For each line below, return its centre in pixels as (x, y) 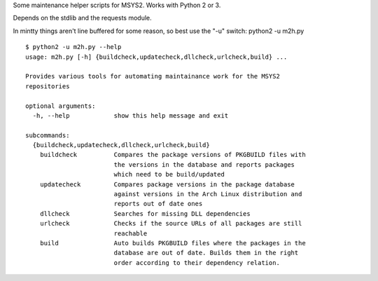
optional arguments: (61, 106)
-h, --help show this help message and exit (131, 115)
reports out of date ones (158, 204)
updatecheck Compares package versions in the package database (167, 184)
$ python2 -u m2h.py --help (73, 47)
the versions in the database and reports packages (204, 164)
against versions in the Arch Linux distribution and (208, 194)
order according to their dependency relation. (197, 262)
